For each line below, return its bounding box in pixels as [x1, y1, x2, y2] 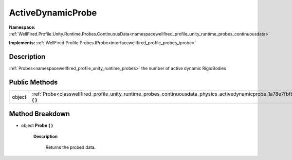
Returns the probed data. [45, 144, 96, 150]
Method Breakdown [9, 109, 70, 118]
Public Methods [9, 78, 58, 87]
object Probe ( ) [21, 122, 53, 128]
